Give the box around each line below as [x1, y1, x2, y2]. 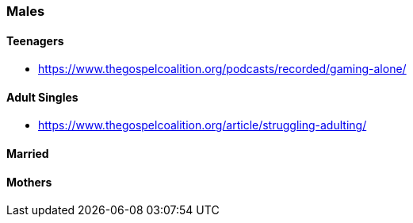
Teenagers [6, 33, 64, 48]
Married [6, 147, 49, 161]
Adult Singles [6, 90, 78, 104]
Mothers [6, 175, 52, 189]
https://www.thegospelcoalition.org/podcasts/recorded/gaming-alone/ [38, 62, 407, 76]
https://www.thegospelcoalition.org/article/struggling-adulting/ [38, 118, 367, 133]
